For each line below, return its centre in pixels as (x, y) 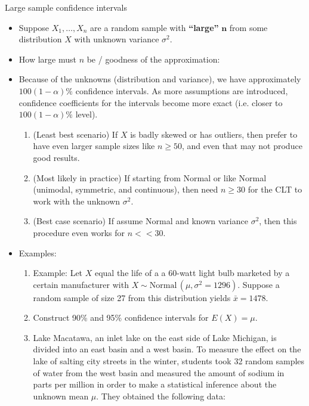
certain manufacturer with (81, 284)
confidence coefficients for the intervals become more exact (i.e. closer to (151, 102)
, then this (278, 221)
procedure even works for (79, 232)
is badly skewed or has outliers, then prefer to (214, 134)
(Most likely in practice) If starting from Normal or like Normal (150, 177)
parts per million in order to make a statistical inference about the (155, 384)
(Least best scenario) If (75, 134)
